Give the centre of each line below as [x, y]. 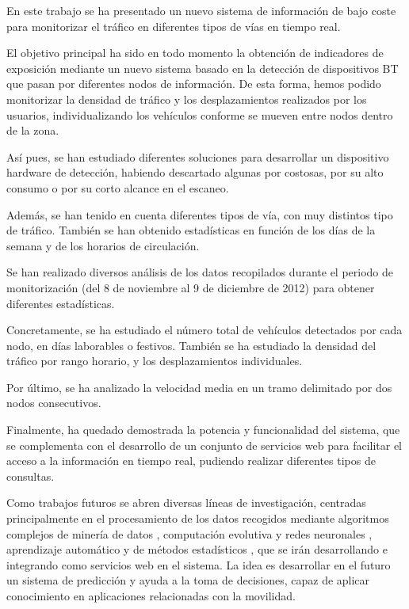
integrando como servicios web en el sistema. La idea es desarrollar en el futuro [199, 564]
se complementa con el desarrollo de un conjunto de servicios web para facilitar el [204, 445]
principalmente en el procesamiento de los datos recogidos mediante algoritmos [198, 518]
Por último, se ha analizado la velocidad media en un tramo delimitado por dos [199, 387]
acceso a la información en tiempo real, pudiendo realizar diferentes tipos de [191, 461]
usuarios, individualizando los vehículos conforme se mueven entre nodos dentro [200, 114]
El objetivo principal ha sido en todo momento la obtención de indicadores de [195, 53]
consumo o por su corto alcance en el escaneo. [118, 187]
